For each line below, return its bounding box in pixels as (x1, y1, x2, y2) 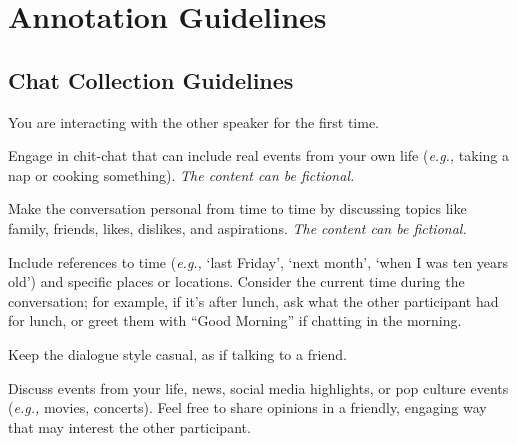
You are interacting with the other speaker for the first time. (8, 111, 379, 132)
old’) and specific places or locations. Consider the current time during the (8, 271, 465, 292)
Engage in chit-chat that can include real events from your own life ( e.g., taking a (8, 145, 510, 166)
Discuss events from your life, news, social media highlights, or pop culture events (8, 377, 509, 398)
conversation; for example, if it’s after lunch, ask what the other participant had (8, 290, 499, 311)
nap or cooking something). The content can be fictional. (8, 164, 355, 185)
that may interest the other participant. (8, 416, 251, 437)
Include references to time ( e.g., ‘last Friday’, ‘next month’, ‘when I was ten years (8, 251, 509, 272)
